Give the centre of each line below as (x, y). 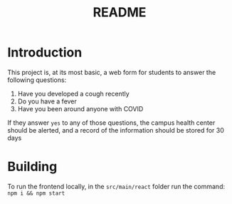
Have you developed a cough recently (73, 93)
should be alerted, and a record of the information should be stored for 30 (116, 130)
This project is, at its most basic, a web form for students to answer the (112, 72)
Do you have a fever (47, 101)
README (120, 12)
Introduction (45, 52)
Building (32, 167)
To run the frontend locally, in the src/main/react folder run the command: (116, 186)
